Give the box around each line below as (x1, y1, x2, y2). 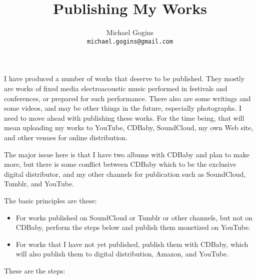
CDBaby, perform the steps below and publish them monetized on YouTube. (15, 222, 251, 232)
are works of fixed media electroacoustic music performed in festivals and (4, 83, 227, 93)
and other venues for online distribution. (4, 132, 127, 142)
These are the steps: (4, 265, 65, 275)
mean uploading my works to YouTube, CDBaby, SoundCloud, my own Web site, (4, 122, 253, 133)
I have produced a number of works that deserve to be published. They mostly (4, 73, 245, 84)
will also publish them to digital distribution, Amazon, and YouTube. (15, 248, 229, 259)
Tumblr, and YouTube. (4, 178, 74, 189)
